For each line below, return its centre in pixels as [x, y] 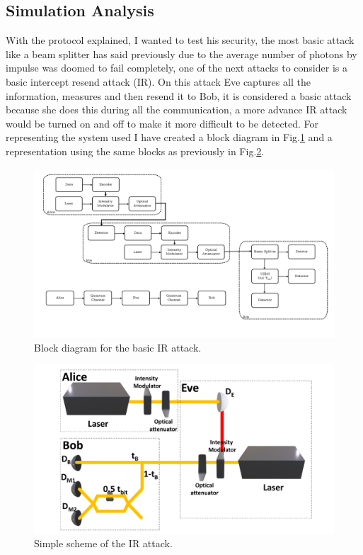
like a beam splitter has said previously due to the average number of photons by [181, 54]
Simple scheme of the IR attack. [103, 543]
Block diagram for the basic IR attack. [118, 347]
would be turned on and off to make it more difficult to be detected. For [162, 123]
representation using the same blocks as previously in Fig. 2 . [135, 151]
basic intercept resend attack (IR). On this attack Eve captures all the [158, 81]
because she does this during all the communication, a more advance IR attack [177, 110]
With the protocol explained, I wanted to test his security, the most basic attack [180, 40]
